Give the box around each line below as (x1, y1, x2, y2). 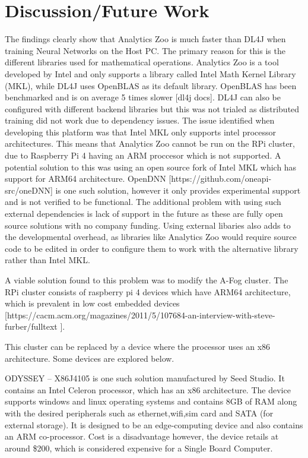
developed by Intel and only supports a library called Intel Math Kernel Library (5, 67, 296, 80)
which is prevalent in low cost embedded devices (5, 297, 180, 309)
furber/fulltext (5, 320, 58, 333)
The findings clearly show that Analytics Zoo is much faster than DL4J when (5, 33, 286, 45)
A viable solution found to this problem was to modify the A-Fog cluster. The (5, 274, 288, 286)
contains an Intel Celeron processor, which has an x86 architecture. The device (5, 383, 291, 396)
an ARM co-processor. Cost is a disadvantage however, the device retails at (5, 430, 279, 443)
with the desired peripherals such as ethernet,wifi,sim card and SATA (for (5, 406, 274, 419)
